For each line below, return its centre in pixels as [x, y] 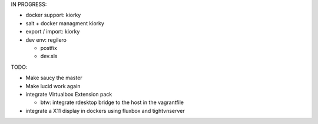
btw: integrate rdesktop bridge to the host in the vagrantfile [112, 102]
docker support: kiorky [53, 15]
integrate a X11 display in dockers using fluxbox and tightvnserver [105, 110]
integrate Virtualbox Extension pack [69, 94]
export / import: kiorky [53, 32]
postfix [49, 48]
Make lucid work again [53, 86]
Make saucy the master [54, 78]
